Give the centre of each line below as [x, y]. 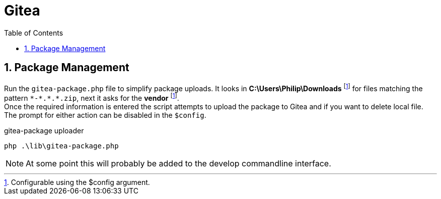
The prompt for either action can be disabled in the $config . [105, 115]
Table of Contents [34, 33]
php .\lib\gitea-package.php [61, 146]
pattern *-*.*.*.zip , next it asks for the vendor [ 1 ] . [92, 97]
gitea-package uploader [44, 130]
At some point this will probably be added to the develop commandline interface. [178, 163]
